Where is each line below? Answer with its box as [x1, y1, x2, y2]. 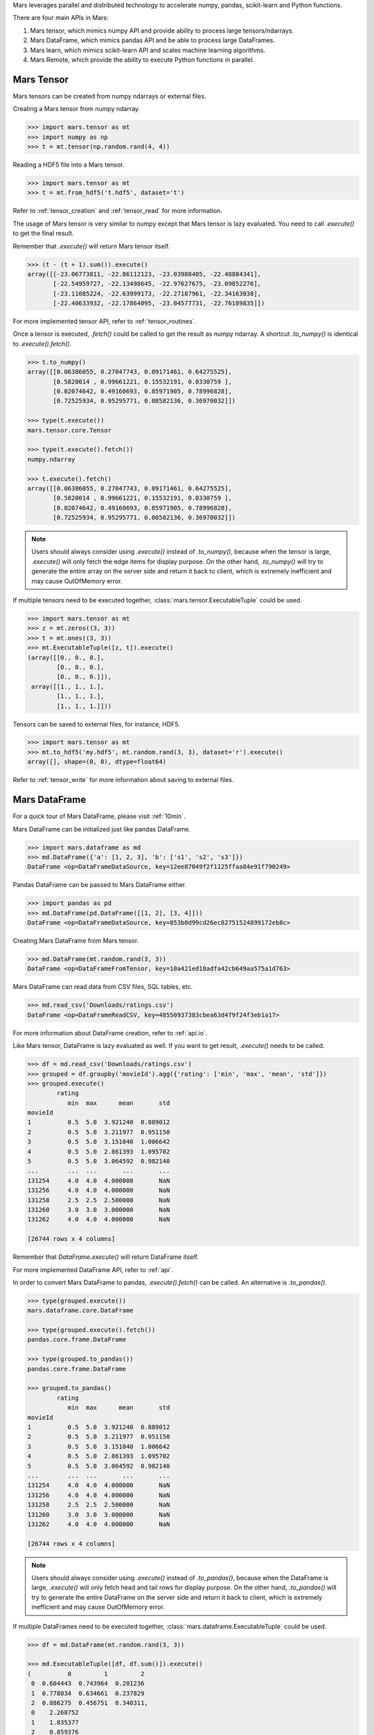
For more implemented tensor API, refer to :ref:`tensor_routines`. [12, 317, 197, 325]
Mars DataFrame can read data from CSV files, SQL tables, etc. [12, 983, 193, 991]
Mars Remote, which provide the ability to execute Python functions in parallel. [30, 56, 255, 64]
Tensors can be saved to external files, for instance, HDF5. [12, 720, 180, 728]
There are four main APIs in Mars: [12, 14, 109, 22]
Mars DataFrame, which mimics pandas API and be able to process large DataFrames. [30, 36, 276, 44]
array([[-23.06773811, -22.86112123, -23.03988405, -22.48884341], [27, 270, 262, 278]
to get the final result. [12, 229, 74, 237]
